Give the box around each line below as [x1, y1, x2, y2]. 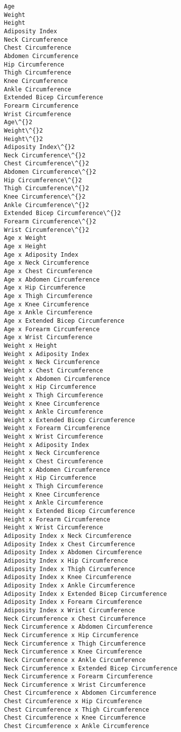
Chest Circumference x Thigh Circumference [4, 706, 149, 713]
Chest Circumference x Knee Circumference [4, 714, 146, 722]
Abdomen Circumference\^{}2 [4, 168, 96, 176]
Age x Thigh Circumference [4, 292, 92, 299]
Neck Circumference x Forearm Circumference [4, 673, 153, 680]
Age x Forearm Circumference [4, 325, 100, 333]
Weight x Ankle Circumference [4, 408, 103, 416]
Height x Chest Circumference [4, 458, 103, 465]
